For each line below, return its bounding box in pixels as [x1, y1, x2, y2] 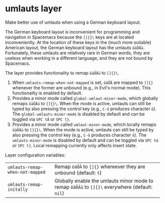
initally [7, 186, 28, 192]
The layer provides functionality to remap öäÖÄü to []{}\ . [5, 70, 119, 76]
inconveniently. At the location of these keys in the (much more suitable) [5, 39, 151, 45]
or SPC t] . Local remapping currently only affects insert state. [12, 142, 137, 148]
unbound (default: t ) [55, 169, 102, 176]
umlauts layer [5, 3, 62, 14]
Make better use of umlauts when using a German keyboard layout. [5, 19, 141, 25]
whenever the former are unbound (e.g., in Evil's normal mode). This [12, 84, 151, 90]
